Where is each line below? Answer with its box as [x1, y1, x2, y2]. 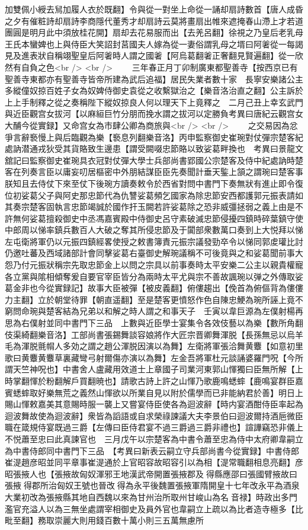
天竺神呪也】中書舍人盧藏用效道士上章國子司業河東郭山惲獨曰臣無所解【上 [12, 363, 303, 375]
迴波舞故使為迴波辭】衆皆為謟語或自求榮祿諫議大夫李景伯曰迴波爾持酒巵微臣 [5, 409, 303, 422]
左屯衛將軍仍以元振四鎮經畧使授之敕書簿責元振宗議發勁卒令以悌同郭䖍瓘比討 [5, 235, 303, 247]
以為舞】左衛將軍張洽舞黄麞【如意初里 [153, 340, 303, 352]
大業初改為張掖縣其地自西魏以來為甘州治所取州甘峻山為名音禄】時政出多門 [5, 490, 297, 503]
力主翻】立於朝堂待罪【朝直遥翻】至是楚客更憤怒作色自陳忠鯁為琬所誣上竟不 [5, 293, 303, 305]
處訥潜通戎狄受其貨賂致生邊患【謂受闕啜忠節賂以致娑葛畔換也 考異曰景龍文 [5, 142, 303, 155]
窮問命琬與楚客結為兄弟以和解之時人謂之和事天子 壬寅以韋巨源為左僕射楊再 [5, 305, 303, 317]
